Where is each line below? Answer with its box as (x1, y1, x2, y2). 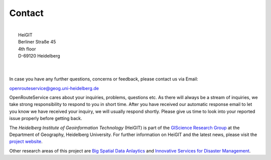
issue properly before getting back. (9, 115, 82, 121)
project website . (9, 138, 43, 144)
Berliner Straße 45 (18, 39, 56, 45)
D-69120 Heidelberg (18, 53, 60, 59)
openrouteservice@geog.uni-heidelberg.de (9, 85, 99, 91)
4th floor (18, 45, 36, 52)
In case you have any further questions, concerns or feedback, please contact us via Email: (9, 76, 198, 82)
